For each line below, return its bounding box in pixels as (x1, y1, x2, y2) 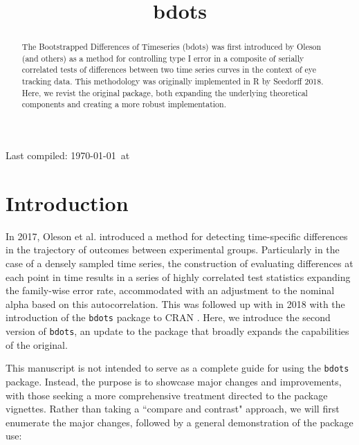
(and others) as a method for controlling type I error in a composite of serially (21, 52, 304, 64)
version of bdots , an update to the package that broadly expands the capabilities (6, 324, 349, 338)
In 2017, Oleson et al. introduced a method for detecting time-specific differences (6, 228, 348, 243)
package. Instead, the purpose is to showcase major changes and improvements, (6, 374, 342, 388)
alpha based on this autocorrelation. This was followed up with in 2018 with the (6, 296, 345, 311)
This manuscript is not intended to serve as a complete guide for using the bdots (6, 361, 349, 375)
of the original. (6, 337, 68, 352)
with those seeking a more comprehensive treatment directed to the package (6, 388, 328, 402)
